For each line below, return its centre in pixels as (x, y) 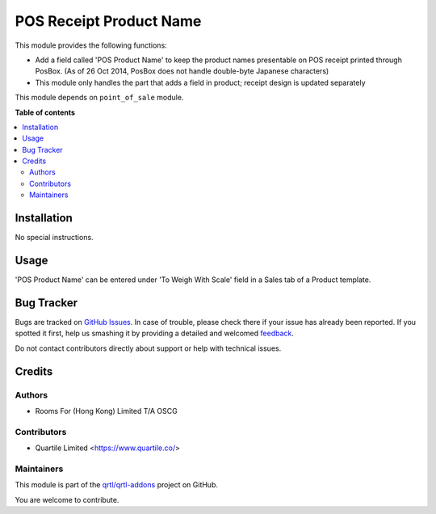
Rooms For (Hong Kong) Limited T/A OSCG (106, 411)
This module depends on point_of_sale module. (99, 98)
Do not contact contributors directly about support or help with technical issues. (148, 348)
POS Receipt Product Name (108, 21)
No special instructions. (54, 238)
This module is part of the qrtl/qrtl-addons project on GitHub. (116, 485)
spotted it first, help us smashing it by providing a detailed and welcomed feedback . (155, 333)
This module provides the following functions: (91, 45)
